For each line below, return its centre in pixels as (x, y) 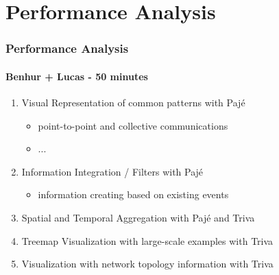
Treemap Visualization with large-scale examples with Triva (147, 240)
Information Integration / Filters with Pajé (112, 171)
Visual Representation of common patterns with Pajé (133, 103)
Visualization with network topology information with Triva (147, 264)
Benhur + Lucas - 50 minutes (77, 76)
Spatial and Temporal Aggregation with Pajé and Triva (138, 217)
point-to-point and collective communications (133, 125)
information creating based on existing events (133, 194)
